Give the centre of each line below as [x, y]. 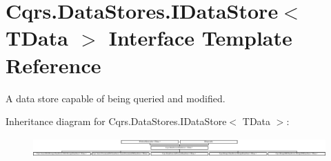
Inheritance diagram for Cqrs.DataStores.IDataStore [116, 121]
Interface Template [200, 38]
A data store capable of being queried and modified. [116, 98]
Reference [53, 65]
